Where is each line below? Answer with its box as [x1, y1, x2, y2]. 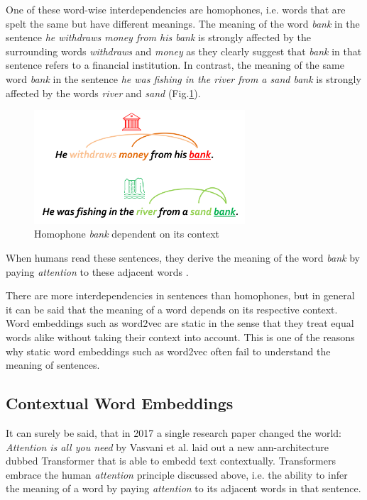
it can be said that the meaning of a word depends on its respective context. [6, 301, 338, 316]
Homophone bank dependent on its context [34, 226, 220, 241]
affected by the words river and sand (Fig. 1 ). [6, 85, 201, 100]
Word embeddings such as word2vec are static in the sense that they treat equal [6, 316, 354, 330]
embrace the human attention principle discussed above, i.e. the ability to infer [6, 467, 348, 482]
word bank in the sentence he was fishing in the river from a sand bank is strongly [6, 71, 361, 86]
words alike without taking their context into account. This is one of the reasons [6, 330, 355, 345]
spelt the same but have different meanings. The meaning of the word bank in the [6, 16, 360, 30]
